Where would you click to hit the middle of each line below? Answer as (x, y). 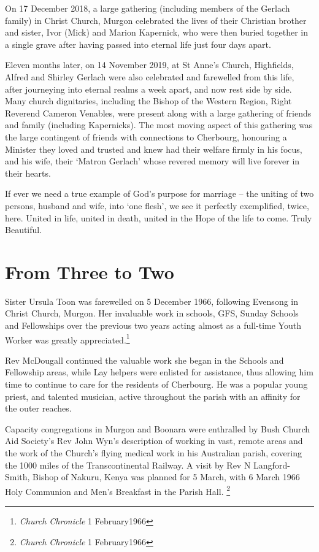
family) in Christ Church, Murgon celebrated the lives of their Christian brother (156, 20)
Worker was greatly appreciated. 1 (67, 339)
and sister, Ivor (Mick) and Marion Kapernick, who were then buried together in (156, 32)
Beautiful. (24, 230)
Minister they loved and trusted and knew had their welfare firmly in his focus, (154, 149)
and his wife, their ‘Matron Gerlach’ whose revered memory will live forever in (152, 161)
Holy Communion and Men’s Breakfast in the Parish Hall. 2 (118, 490)
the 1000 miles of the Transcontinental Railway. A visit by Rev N (128, 465)
